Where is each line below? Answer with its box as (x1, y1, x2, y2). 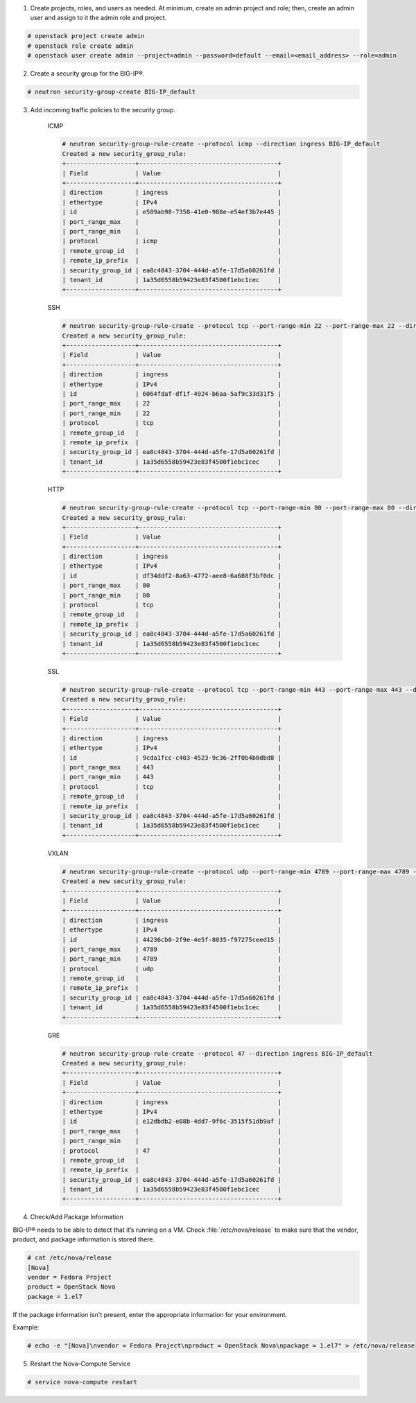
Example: (12, 1323, 40, 1332)
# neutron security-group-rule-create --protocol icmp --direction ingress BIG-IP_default (62, 140, 381, 148)
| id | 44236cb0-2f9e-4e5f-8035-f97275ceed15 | (62, 936, 282, 943)
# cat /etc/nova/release (27, 1254, 112, 1262)
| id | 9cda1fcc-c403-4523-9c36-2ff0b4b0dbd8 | (62, 753, 282, 762)
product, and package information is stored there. (12, 1235, 155, 1244)
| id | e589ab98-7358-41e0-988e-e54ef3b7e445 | (62, 208, 282, 216)
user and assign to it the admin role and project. (30, 14, 167, 22)
